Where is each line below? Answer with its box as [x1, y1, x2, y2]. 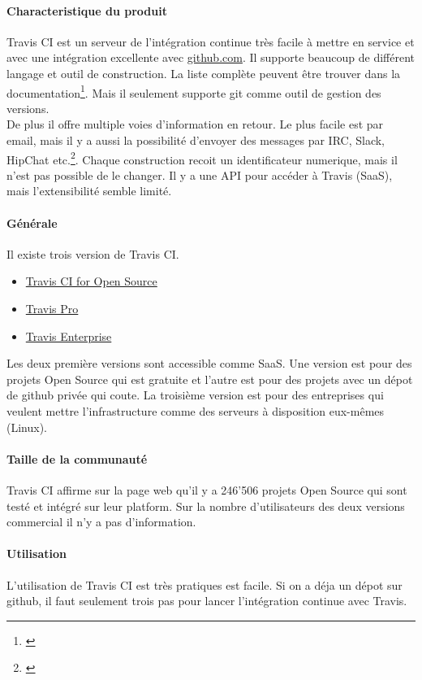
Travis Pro [25, 300, 79, 317]
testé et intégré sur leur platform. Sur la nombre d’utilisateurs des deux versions [6, 497, 405, 514]
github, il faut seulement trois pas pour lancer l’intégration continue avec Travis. [6, 592, 407, 609]
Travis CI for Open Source [25, 272, 157, 290]
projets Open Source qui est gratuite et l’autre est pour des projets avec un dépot [6, 370, 413, 387]
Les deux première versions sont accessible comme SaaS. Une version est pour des [6, 355, 412, 372]
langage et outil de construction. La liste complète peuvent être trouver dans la [6, 64, 401, 81]
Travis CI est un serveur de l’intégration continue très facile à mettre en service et [6, 33, 415, 50]
